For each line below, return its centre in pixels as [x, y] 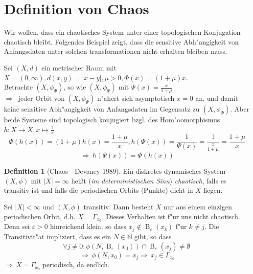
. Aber [240, 108]
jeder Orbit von [42, 98]
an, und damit [217, 98]
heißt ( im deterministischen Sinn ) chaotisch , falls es [149, 180]
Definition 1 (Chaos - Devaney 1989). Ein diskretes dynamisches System [115, 171]
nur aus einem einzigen [198, 207]
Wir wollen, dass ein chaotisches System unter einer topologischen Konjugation [122, 32]
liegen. [213, 190]
